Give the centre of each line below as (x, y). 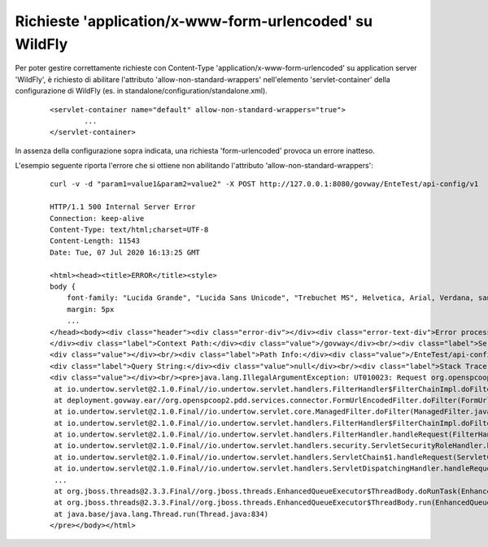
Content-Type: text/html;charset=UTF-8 (129, 230)
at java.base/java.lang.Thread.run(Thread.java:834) (161, 514)
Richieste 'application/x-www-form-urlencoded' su (194, 21)
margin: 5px (90, 309)
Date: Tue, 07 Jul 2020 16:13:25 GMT (125, 252)
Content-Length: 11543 (95, 241)
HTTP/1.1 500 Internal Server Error (123, 207)
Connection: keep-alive (97, 218)
